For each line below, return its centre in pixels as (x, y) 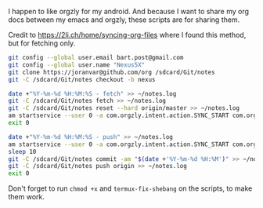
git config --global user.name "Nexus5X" (77, 65)
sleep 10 (22, 151)
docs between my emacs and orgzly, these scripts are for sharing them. (124, 20)
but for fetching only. (42, 43)
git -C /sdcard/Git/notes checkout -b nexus (82, 79)
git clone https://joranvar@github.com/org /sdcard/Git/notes (112, 72)
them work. (27, 197)
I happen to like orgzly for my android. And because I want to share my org (128, 11)
